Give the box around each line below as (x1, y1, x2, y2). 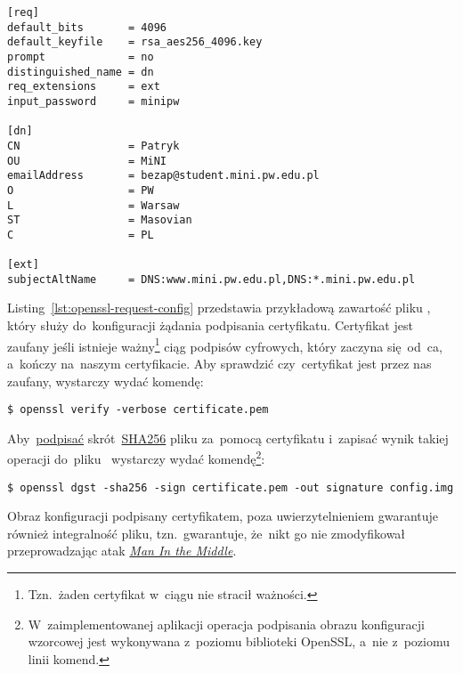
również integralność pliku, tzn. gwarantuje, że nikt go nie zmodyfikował (7, 523, 406, 542)
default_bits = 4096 (7, 20, 167, 34)
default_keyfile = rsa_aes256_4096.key (7, 36, 263, 49)
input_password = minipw (7, 94, 180, 108)
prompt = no (7, 50, 154, 63)
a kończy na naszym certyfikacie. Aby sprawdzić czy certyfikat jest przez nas (7, 353, 432, 372)
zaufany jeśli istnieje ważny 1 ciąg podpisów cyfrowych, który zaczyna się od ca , (7, 334, 443, 355)
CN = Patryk (7, 139, 180, 152)
